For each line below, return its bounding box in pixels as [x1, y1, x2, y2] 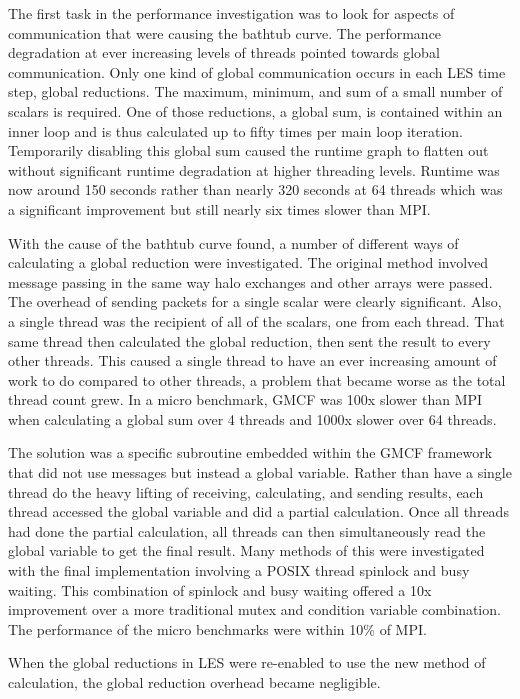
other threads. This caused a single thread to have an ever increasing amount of [8, 350, 497, 371]
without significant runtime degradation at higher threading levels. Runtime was [8, 159, 500, 180]
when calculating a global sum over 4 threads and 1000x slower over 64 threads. [8, 408, 497, 429]
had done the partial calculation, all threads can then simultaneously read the [8, 520, 486, 541]
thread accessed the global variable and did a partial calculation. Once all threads [8, 501, 509, 522]
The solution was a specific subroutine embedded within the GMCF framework [8, 442, 493, 463]
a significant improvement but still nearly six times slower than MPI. [8, 198, 431, 219]
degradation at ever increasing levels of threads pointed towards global [8, 42, 440, 63]
